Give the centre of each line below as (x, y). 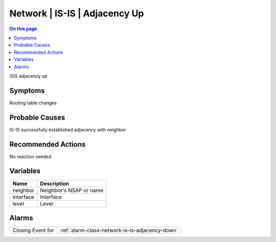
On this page (23, 29)
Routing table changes (33, 103)
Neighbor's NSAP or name (72, 190)
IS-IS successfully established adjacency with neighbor (68, 129)
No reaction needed (30, 157)
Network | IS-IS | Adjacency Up (77, 13)
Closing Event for (33, 230)
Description (54, 183)
